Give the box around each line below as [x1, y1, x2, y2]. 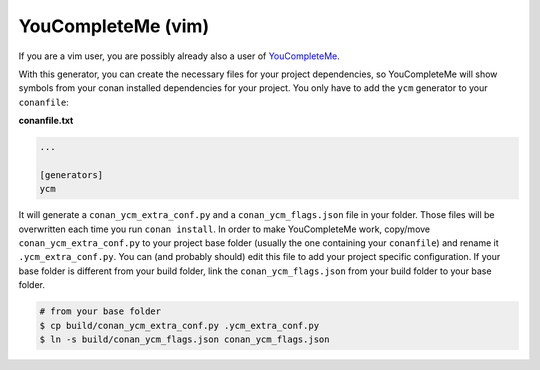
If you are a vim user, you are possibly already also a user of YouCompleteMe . [18, 50, 340, 62]
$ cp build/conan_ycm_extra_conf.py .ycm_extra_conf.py [39, 320, 320, 331]
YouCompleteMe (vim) [18, 15, 210, 37]
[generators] [39, 169, 104, 180]
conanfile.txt [18, 115, 74, 127]
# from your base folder [39, 306, 162, 317]
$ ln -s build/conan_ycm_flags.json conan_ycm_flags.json [39, 333, 330, 345]
